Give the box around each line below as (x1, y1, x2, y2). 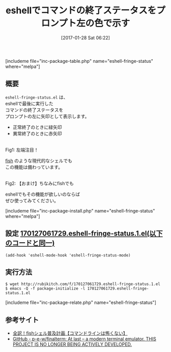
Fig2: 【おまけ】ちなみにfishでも (5, 180, 74, 186)
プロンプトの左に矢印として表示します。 (5, 113, 90, 119)
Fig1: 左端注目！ (5, 147, 39, 153)
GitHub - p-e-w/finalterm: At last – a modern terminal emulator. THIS (12, 336, 156, 342)
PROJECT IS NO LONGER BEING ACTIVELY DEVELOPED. (12, 341, 132, 347)
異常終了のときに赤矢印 (12, 130, 62, 136)
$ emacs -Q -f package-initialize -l (5, 286, 85, 291)
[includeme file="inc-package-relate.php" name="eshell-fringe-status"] (5, 299, 157, 306)
